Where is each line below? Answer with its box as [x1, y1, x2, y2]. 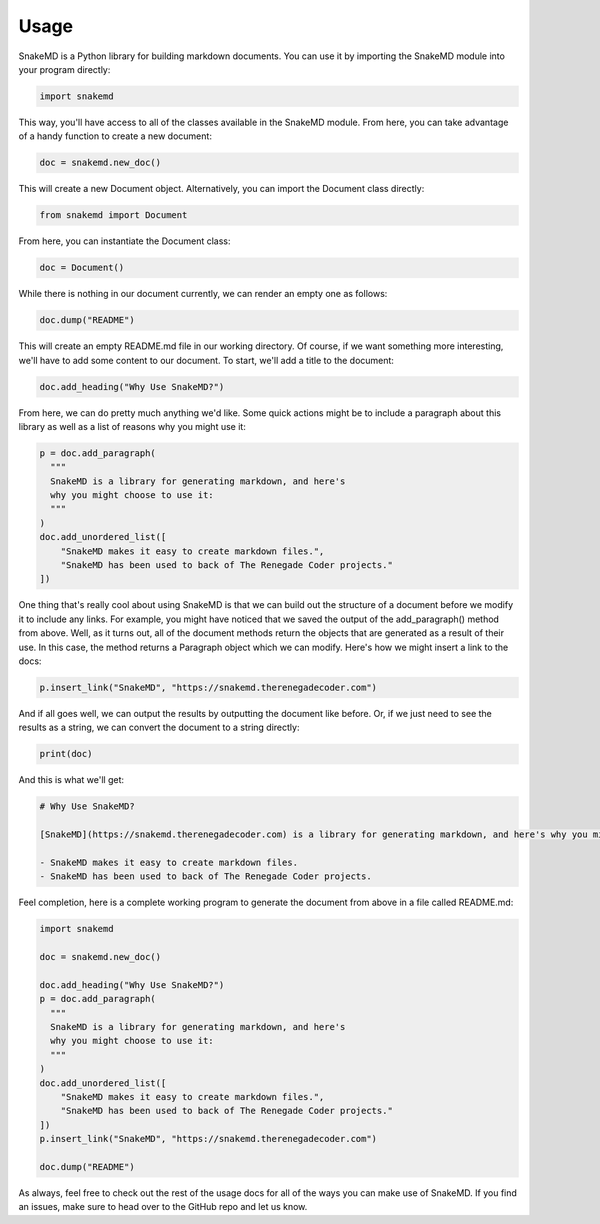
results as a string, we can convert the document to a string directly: [18, 721, 300, 734]
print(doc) [39, 748, 93, 760]
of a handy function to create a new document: [18, 130, 212, 142]
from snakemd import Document [39, 210, 188, 221]
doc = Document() [39, 262, 125, 274]
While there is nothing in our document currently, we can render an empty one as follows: [18, 288, 388, 300]
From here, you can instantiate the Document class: [18, 235, 231, 247]
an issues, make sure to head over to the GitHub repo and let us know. [18, 1201, 308, 1213]
